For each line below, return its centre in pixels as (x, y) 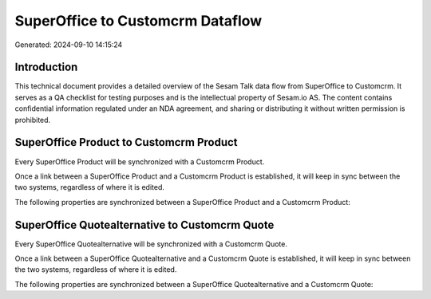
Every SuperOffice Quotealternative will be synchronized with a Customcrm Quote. (151, 244)
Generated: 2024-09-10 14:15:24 (69, 45)
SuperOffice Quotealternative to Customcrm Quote (144, 224)
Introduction (46, 67)
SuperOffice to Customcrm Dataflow (138, 21)
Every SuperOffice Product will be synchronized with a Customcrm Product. (140, 161)
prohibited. (33, 120)
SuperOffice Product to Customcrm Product (127, 142)
